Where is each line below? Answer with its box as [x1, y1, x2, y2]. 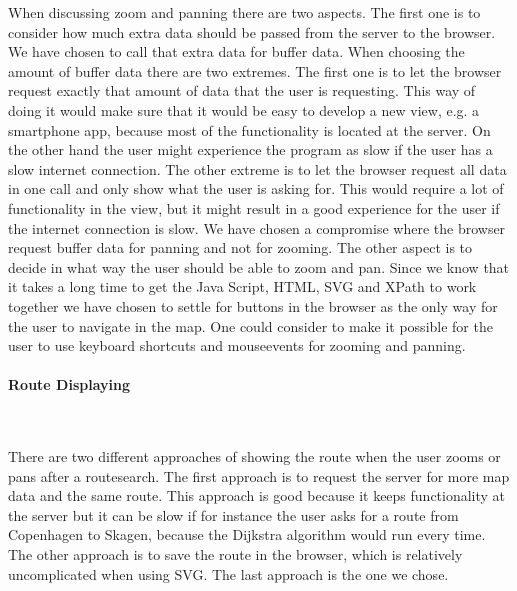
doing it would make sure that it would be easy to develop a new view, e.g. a [8, 99, 480, 120]
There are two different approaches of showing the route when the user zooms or [8, 446, 501, 467]
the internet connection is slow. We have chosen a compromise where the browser [8, 217, 506, 238]
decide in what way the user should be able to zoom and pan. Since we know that [8, 256, 510, 277]
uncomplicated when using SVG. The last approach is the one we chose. [8, 563, 449, 584]
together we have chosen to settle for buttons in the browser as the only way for [8, 295, 498, 316]
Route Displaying [8, 374, 130, 395]
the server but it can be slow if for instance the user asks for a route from [8, 504, 459, 525]
